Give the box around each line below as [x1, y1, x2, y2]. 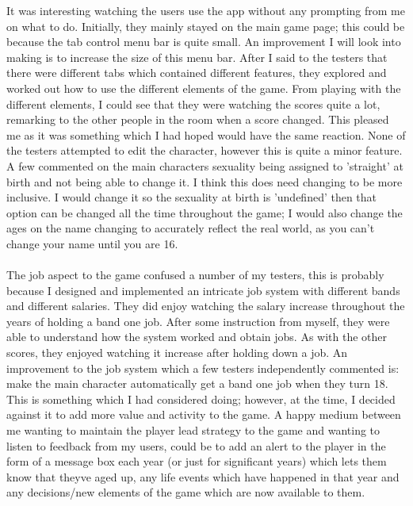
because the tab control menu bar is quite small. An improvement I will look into [6, 33, 401, 50]
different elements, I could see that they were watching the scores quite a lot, [6, 95, 380, 112]
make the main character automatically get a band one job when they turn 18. [6, 375, 388, 392]
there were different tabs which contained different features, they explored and [6, 64, 387, 81]
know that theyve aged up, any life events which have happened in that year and [6, 468, 400, 485]
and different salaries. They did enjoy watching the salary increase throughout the [6, 297, 405, 314]
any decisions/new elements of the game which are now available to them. [6, 484, 365, 500]
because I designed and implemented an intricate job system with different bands [6, 282, 400, 298]
